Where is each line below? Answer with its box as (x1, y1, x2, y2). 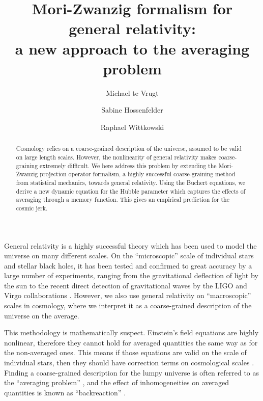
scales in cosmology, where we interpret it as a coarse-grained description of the (4, 300, 252, 311)
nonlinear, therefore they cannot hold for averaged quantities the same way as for (4, 337, 258, 347)
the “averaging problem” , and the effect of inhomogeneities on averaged (4, 377, 229, 388)
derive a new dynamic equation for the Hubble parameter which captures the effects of (16, 186, 246, 195)
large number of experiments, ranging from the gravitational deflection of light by (4, 270, 258, 281)
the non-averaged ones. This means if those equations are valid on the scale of (4, 347, 247, 358)
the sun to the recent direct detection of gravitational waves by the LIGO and (4, 280, 247, 290)
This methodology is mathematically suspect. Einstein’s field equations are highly (4, 327, 259, 338)
